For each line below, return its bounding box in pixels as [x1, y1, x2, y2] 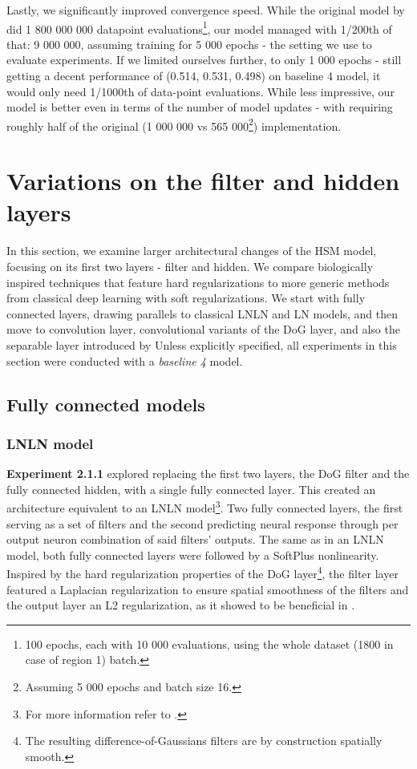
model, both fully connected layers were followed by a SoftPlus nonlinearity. [6, 546, 379, 563]
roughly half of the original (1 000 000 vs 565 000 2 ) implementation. [6, 115, 342, 134]
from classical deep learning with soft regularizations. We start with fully [6, 289, 366, 306]
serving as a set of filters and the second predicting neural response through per [6, 515, 399, 532]
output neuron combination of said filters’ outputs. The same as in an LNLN [6, 531, 384, 548]
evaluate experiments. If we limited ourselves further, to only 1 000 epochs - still [6, 51, 402, 68]
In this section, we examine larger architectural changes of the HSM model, [6, 242, 377, 259]
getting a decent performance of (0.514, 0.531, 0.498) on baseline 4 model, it [6, 67, 381, 84]
